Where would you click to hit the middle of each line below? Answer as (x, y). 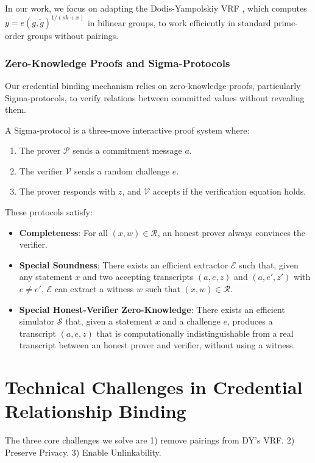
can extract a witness (94, 289)
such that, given (269, 264)
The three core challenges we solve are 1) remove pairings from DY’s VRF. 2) (150, 440)
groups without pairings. (73, 36)
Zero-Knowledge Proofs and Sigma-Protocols (118, 63)
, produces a (250, 321)
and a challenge (192, 321)
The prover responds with (67, 191)
